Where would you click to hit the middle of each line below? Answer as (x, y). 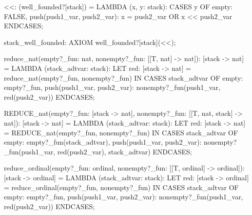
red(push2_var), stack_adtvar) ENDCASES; (125, 151)
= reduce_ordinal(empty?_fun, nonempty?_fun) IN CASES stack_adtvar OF (121, 187)
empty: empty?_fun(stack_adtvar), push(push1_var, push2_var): (103, 142)
